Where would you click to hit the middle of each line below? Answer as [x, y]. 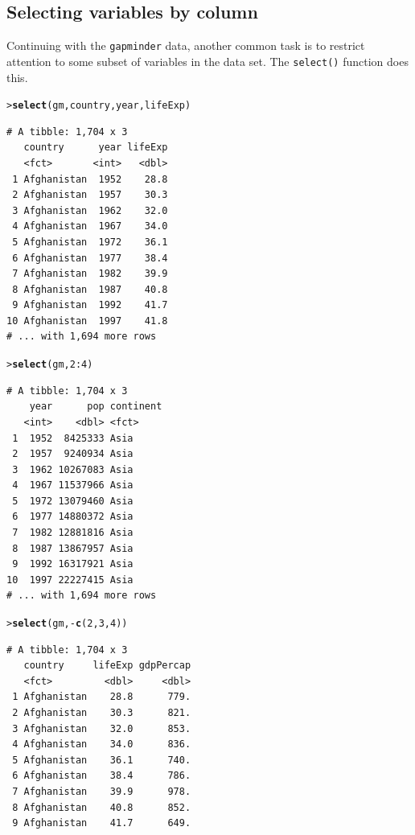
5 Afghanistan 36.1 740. [102, 760]
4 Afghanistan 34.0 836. [102, 745]
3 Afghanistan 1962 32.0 [90, 210]
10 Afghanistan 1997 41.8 [87, 321]
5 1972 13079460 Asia [73, 501]
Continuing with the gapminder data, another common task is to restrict [186, 45]
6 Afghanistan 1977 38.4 [90, 258]
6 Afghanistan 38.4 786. [102, 776]
